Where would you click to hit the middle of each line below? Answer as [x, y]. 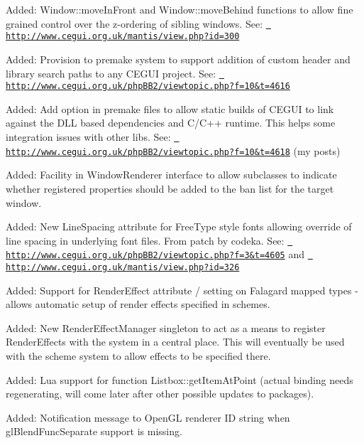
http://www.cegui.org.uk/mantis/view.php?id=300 [123, 37]
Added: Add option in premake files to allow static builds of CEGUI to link [170, 108]
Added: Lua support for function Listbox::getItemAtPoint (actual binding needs [180, 379]
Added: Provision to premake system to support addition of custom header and [178, 59]
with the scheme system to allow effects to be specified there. [138, 356]
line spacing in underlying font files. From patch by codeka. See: [145, 240]
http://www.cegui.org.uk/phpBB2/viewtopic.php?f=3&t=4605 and [155, 254]
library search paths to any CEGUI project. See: [111, 73]
